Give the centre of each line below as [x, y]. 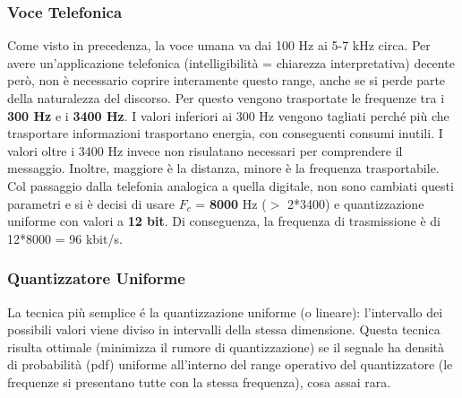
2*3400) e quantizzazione [355, 203]
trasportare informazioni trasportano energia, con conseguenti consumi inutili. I [225, 133]
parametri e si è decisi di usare [91, 203]
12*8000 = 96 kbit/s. [65, 238]
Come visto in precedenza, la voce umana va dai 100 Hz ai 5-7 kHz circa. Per [219, 45]
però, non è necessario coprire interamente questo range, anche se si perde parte [227, 80]
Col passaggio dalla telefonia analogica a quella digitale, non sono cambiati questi [231, 185]
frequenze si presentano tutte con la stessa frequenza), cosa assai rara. [199, 381]
